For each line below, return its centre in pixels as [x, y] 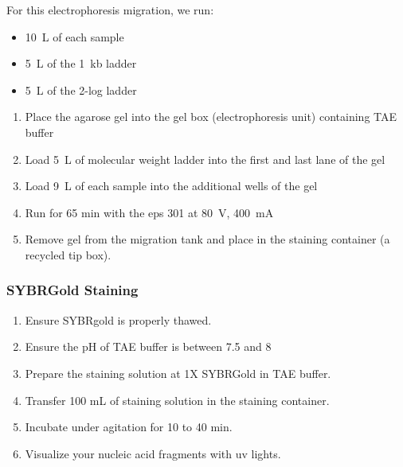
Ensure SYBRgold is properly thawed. [118, 319]
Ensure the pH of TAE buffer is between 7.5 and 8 [148, 346]
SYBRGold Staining [72, 290]
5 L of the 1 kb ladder [81, 63]
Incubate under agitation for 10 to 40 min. [129, 427]
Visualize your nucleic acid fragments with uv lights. [153, 453]
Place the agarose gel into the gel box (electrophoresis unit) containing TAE [211, 117]
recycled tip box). [68, 254]
